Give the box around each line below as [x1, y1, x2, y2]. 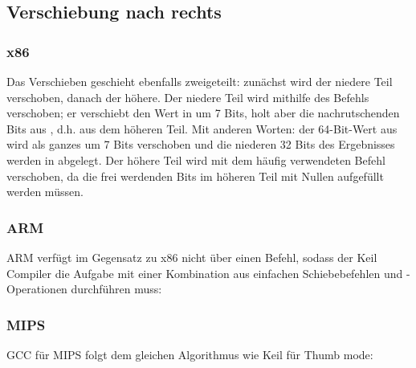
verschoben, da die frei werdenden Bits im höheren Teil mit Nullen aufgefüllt [6, 167, 384, 184]
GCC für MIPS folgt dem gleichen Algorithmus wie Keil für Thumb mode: [6, 346, 373, 362]
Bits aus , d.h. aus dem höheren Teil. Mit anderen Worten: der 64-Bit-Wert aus [6, 120, 398, 137]
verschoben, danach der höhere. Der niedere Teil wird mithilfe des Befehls [6, 88, 369, 105]
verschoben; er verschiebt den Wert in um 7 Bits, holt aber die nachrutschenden [6, 104, 400, 121]
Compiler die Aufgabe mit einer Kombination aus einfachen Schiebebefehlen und [6, 264, 403, 281]
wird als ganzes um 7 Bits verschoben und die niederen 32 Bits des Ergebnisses [6, 136, 395, 153]
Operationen [6, 280, 67, 297]
